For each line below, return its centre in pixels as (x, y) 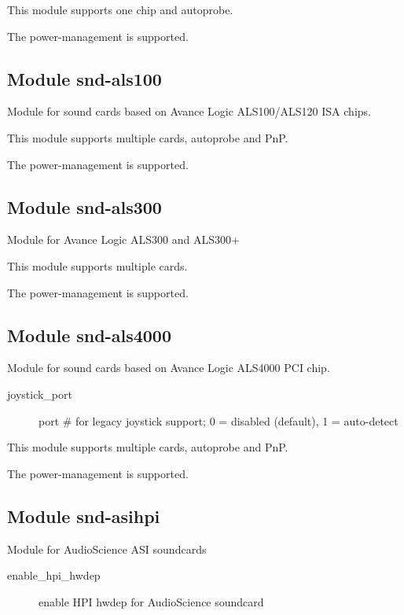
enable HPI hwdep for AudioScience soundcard (151, 601)
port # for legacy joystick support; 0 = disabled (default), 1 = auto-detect (219, 420)
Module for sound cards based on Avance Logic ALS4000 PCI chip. (169, 368)
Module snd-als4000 (90, 335)
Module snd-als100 (84, 78)
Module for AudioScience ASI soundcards (107, 549)
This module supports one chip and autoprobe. (120, 9)
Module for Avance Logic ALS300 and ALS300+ (123, 239)
